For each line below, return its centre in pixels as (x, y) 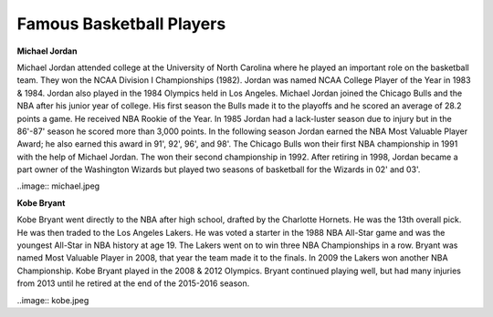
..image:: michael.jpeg (58, 186)
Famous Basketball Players (121, 24)
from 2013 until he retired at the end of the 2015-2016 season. (133, 283)
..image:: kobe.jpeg (53, 300)
